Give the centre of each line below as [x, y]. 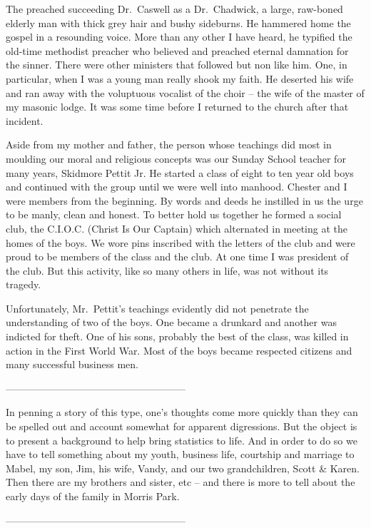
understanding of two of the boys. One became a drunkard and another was [171, 322]
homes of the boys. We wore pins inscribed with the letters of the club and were [181, 242]
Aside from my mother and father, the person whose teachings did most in [169, 144]
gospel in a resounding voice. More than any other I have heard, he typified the [179, 37]
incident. [25, 120]
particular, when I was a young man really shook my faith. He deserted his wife [180, 78]
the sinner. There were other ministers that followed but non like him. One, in [177, 65]
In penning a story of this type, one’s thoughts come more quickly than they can [182, 412]
